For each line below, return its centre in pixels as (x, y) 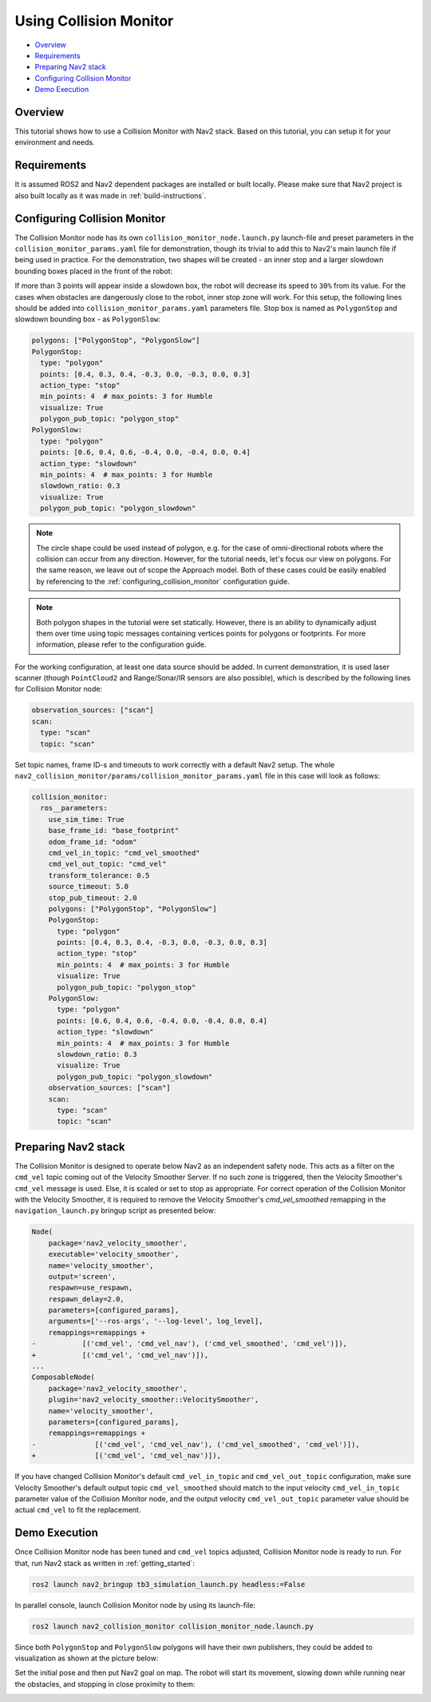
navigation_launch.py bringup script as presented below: (115, 1210)
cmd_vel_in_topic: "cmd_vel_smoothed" (124, 853)
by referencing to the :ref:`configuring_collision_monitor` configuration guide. (163, 581)
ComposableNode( (63, 1377)
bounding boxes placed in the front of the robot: (94, 271)
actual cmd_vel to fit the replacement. (78, 1510)
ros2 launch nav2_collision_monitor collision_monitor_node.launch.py (173, 1626)
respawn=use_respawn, (91, 1288)
